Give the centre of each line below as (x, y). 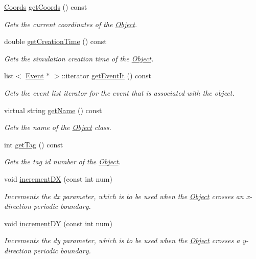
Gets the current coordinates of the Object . (71, 24)
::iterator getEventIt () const (107, 75)
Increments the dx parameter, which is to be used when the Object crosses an (124, 196)
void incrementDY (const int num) (58, 223)
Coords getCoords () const (46, 7)
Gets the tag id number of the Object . (62, 161)
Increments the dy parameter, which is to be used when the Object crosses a (122, 240)
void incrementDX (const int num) (58, 178)
